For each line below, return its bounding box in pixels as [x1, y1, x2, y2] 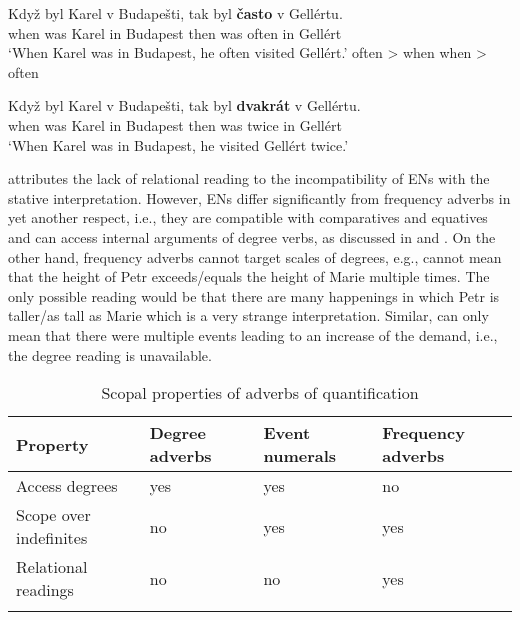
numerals [263, 444, 337, 468]
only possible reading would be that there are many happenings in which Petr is [8, 285, 500, 306]
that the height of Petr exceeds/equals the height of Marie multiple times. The [8, 266, 490, 287]
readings [16, 578, 74, 602]
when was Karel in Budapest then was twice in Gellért [8, 114, 342, 135]
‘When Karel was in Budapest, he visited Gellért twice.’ [8, 134, 349, 155]
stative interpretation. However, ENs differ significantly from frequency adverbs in [8, 187, 511, 208]
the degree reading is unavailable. [8, 344, 212, 365]
